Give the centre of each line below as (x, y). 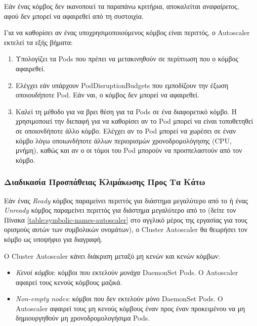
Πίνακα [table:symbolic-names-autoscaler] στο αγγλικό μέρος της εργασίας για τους (126, 219)
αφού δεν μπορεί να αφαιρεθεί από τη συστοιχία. (74, 16)
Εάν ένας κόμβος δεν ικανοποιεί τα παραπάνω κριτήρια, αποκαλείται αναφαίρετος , (122, 6)
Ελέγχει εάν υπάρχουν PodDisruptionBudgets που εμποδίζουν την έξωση (122, 85)
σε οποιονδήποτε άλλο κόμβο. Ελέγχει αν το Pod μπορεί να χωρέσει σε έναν (126, 130)
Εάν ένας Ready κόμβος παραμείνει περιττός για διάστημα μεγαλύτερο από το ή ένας (126, 200)
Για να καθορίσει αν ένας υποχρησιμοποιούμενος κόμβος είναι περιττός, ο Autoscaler (127, 32)
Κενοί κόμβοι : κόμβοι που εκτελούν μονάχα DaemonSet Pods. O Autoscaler (127, 272)
